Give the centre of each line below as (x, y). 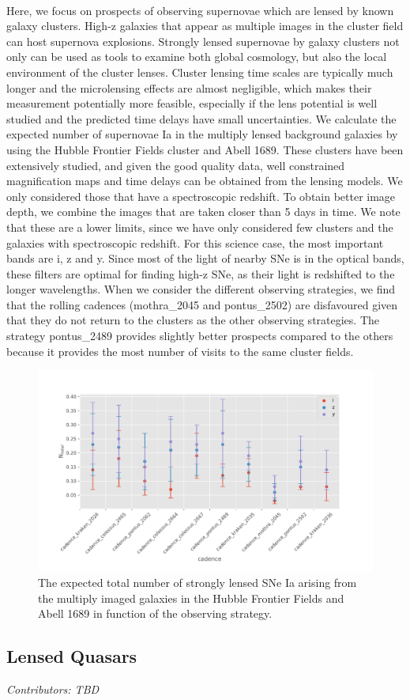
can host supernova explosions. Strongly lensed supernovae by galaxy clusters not (203, 41)
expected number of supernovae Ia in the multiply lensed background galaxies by (202, 134)
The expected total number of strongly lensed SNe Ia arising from (197, 583)
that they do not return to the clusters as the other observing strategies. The (193, 320)
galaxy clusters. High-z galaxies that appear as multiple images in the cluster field (205, 26)
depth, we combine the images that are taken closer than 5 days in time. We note (203, 212)
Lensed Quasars (72, 656)
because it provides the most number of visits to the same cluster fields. (180, 351)
